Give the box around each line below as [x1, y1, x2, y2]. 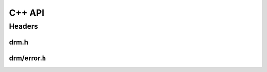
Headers [9, 22, 38, 31]
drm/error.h [9, 54, 46, 62]
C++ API [9, 7, 44, 18]
